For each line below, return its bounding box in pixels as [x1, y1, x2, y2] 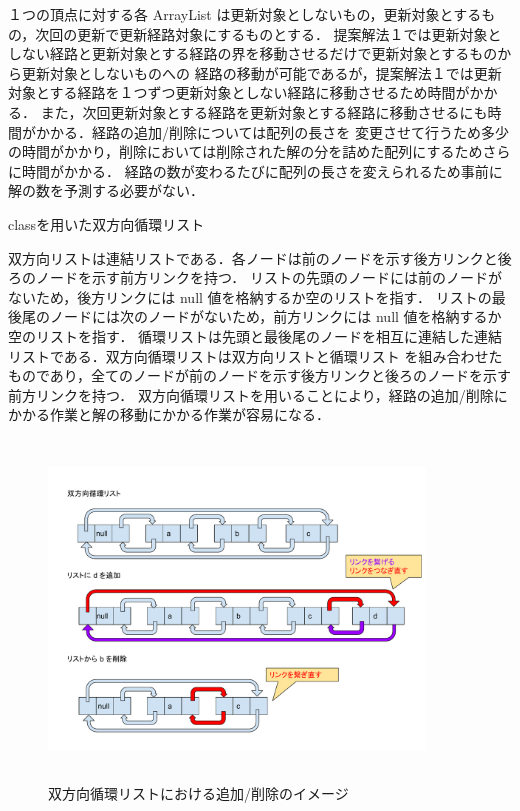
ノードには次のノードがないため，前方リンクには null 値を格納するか [49, 306, 502, 327]
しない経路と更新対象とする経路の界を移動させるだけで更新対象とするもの [8, 43, 498, 64]
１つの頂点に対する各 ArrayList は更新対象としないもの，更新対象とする [8, 4, 482, 24]
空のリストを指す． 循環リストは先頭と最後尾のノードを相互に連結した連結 [8, 325, 503, 346]
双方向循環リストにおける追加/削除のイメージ [48, 782, 349, 803]
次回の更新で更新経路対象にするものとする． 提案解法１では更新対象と [35, 23, 502, 44]
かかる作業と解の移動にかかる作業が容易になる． [8, 404, 330, 425]
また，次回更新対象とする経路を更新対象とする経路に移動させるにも [40, 101, 488, 122]
